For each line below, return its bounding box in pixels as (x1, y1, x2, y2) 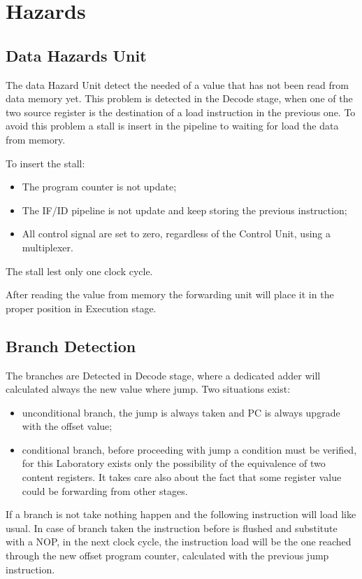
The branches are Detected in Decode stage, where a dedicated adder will (6, 368, 321, 382)
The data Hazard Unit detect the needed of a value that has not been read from (6, 77, 349, 92)
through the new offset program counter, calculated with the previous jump (6, 548, 329, 563)
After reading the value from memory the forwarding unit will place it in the (6, 287, 334, 302)
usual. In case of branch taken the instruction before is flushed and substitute (6, 520, 338, 535)
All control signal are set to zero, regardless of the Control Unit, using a (22, 226, 331, 241)
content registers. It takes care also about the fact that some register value (22, 470, 342, 484)
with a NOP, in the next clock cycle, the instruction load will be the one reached (6, 534, 352, 549)
